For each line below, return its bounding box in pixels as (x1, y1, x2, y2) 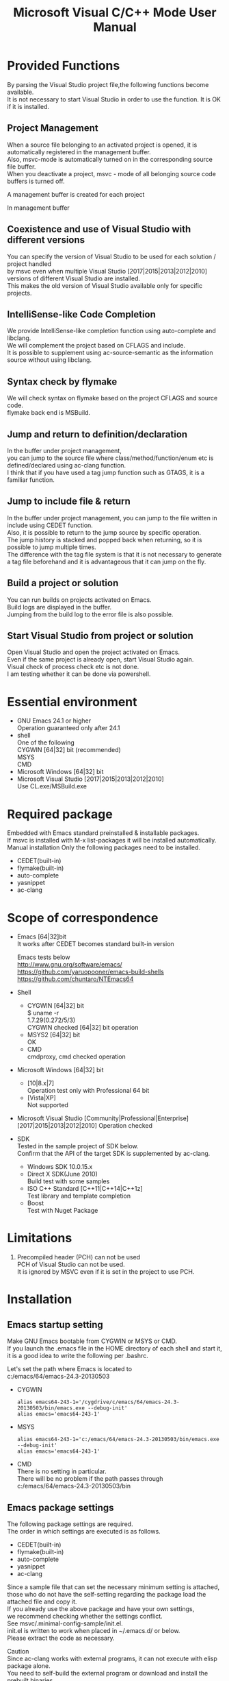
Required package (7, 806, 113, 822)
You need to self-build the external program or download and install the (7, 1669, 208, 1677)
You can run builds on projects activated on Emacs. (7, 595, 152, 604)
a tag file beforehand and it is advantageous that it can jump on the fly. (7, 557, 206, 566)
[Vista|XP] (27, 1093, 56, 1102)
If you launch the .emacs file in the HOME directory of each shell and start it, (7, 1344, 222, 1353)
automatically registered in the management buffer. (7, 147, 152, 156)
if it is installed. (7, 102, 50, 110)
